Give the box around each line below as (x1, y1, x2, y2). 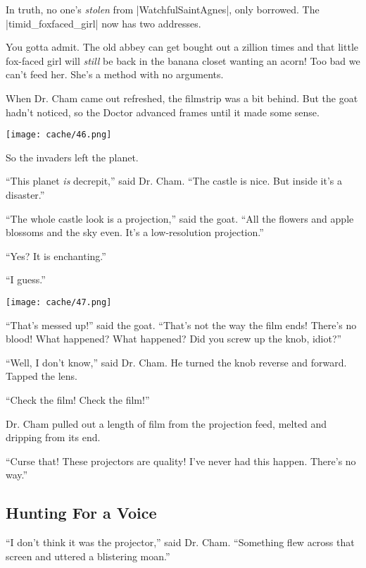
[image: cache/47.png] (6, 297, 112, 307)
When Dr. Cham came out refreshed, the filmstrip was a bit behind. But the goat (6, 90, 358, 105)
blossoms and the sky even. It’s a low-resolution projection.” (6, 225, 264, 240)
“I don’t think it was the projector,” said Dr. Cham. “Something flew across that (6, 535, 355, 550)
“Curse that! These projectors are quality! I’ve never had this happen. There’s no (6, 453, 356, 468)
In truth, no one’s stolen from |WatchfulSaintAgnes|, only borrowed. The (6, 2, 320, 16)
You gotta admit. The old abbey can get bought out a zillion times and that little (6, 39, 358, 54)
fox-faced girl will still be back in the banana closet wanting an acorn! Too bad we (6, 53, 360, 68)
